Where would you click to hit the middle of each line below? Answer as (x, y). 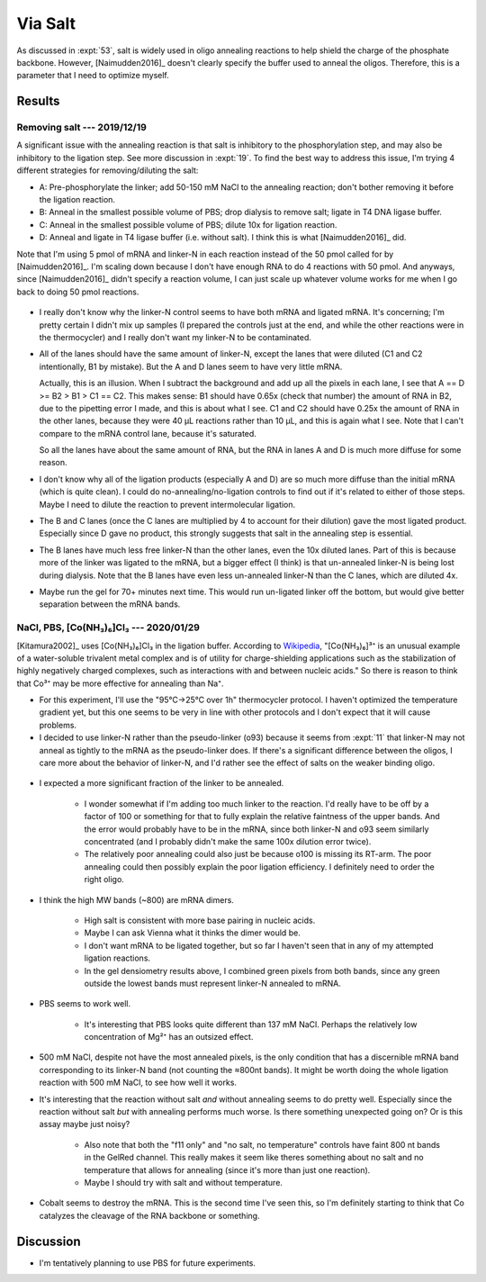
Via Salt (46, 23)
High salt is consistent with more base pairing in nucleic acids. (200, 920)
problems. (58, 725)
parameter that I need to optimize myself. (93, 76)
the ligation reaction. (77, 200)
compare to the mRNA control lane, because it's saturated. (148, 433)
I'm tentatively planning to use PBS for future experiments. (148, 1263)
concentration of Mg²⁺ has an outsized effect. (169, 1037)
